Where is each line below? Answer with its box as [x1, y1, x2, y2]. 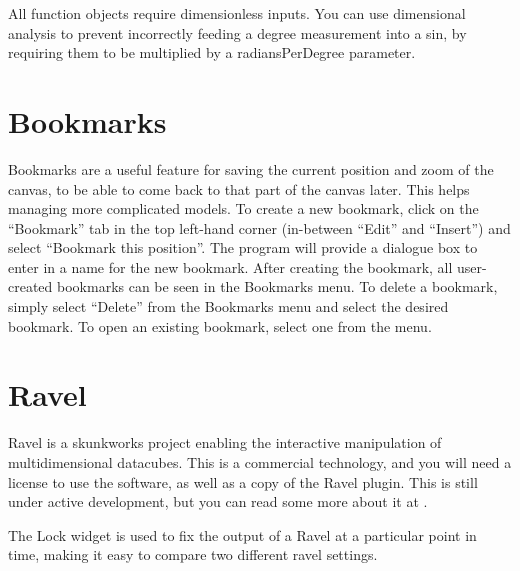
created [8, 276, 53, 297]
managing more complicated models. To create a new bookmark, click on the [8, 198, 479, 219]
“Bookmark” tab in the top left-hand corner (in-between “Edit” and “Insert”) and [8, 217, 511, 238]
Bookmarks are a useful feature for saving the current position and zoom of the [8, 158, 494, 179]
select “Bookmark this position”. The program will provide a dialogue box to [8, 237, 478, 258]
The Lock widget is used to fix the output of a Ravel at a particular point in [8, 524, 477, 545]
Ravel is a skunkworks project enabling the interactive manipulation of [8, 432, 442, 453]
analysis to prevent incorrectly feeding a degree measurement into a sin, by [8, 22, 467, 43]
